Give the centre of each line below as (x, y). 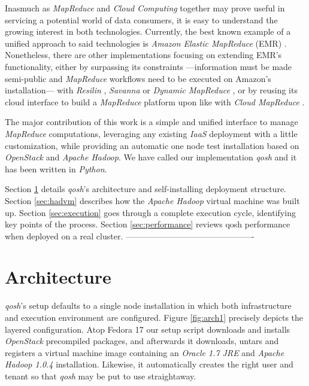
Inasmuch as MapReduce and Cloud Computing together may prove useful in (145, 8)
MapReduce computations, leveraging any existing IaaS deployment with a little (151, 133)
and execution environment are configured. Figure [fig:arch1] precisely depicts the (154, 317)
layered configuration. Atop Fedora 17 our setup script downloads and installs (148, 329)
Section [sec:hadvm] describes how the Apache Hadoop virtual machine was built (152, 200)
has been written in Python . (56, 168)
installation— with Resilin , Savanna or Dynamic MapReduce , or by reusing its (151, 90)
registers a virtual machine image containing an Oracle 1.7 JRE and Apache (145, 352)
